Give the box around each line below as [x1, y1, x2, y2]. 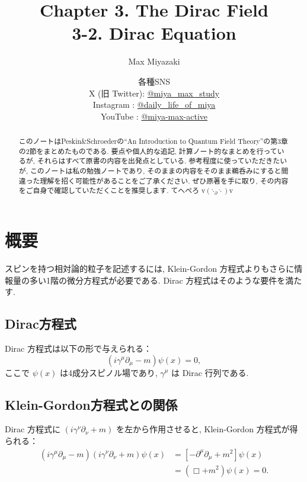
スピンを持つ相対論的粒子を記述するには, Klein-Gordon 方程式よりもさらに [5, 262, 295, 274]
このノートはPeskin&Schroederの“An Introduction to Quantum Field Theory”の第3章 [18, 136, 288, 146]
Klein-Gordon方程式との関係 [5, 395, 178, 413]
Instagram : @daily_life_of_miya [92, 98, 216, 111]
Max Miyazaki [128, 55, 180, 68]
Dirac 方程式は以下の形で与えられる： [5, 342, 152, 354]
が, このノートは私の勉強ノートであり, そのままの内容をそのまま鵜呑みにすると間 [18, 166, 289, 176]
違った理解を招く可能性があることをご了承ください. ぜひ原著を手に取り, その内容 [18, 175, 289, 185]
